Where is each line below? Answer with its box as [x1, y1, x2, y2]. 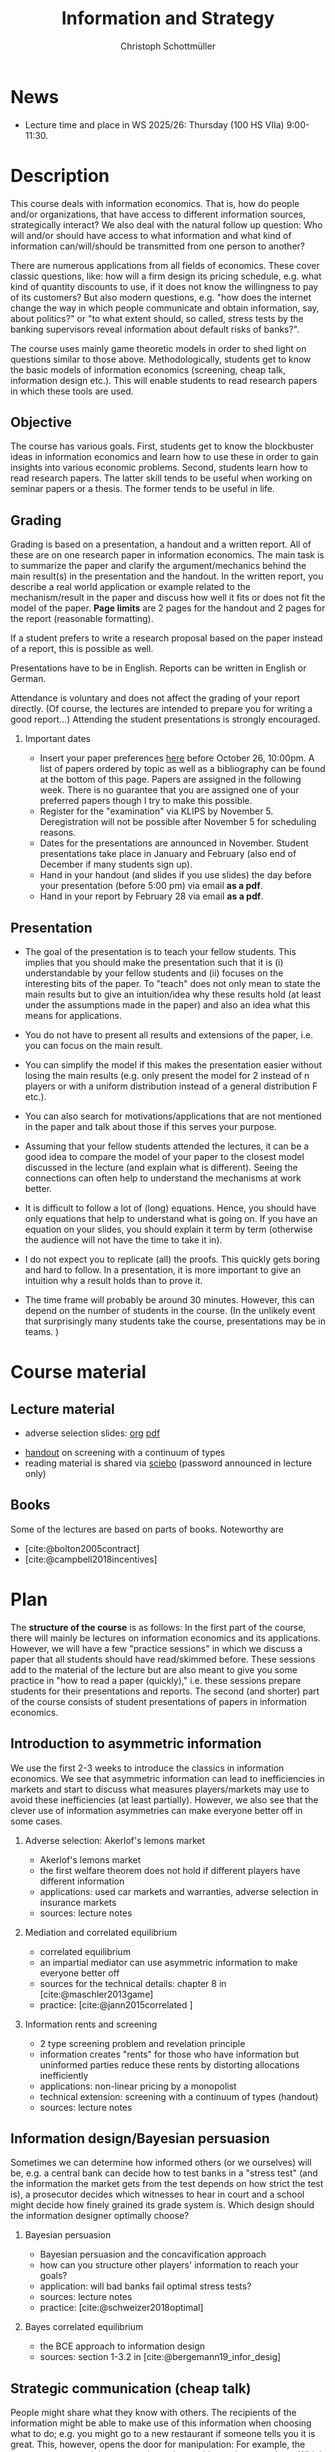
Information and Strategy [61, 7, 275, 30]
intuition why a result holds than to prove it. [24, 1275, 203, 1287]
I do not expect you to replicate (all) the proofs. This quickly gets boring [24, 1253, 321, 1266]
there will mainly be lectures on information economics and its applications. [10, 1632, 321, 1644]
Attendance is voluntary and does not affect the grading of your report [10, 692, 300, 704]
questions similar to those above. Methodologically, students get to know [10, 353, 312, 365]
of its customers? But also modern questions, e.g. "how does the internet [10, 291, 312, 303]
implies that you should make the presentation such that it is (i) [24, 957, 284, 969]
